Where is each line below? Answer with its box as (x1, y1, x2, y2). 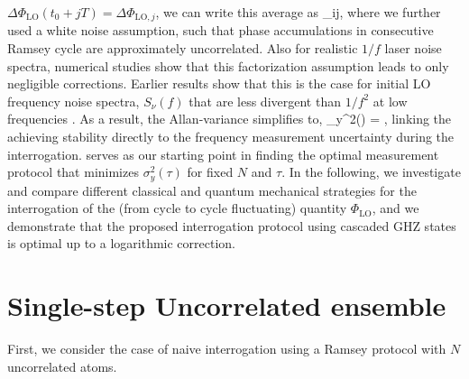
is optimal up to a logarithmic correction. (7, 234, 235, 253)
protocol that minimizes (7, 162, 139, 181)
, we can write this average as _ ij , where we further (155, 3, 441, 21)
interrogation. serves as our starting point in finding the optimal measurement (7, 144, 439, 163)
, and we (372, 199, 419, 217)
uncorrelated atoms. (7, 356, 117, 375)
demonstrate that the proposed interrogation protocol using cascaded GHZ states (7, 216, 456, 235)
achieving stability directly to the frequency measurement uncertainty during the (7, 127, 455, 146)
